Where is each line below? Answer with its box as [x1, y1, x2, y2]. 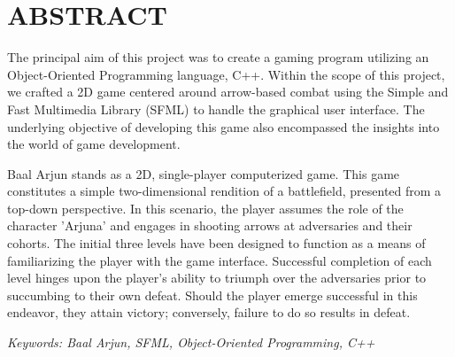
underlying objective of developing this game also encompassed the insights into [7, 117, 440, 136]
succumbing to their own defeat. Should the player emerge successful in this [7, 285, 418, 304]
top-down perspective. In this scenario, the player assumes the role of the [7, 198, 404, 217]
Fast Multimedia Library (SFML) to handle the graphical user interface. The [7, 99, 425, 118]
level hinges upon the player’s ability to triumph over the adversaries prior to [7, 268, 427, 287]
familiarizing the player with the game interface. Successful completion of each [7, 251, 432, 269]
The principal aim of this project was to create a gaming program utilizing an [7, 48, 429, 66]
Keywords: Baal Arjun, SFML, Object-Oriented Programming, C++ [7, 333, 375, 352]
